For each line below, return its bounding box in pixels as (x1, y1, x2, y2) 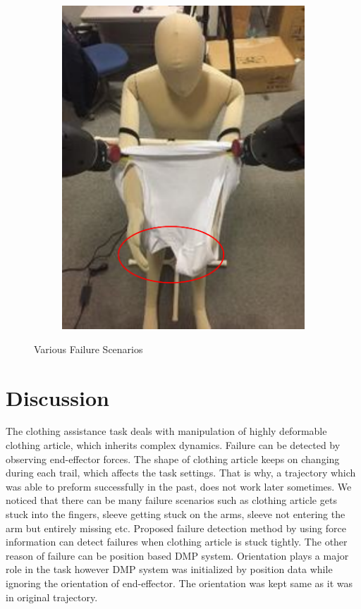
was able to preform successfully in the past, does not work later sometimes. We (6, 479, 352, 493)
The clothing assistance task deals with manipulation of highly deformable (6, 424, 327, 438)
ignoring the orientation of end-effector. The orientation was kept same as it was (6, 575, 353, 590)
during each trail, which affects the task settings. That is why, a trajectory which (6, 465, 356, 480)
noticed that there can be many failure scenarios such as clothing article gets (6, 493, 337, 508)
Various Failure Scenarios (34, 341, 143, 356)
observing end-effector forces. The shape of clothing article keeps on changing (6, 451, 340, 466)
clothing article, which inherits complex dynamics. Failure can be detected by (6, 438, 341, 453)
